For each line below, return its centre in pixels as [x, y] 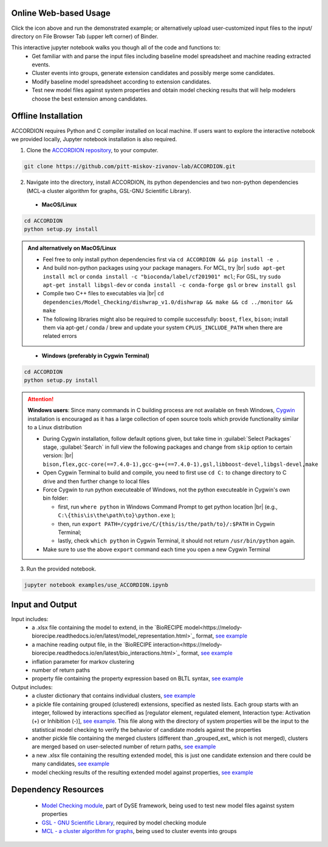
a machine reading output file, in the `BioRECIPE [92, 644]
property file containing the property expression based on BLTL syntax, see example [138, 678]
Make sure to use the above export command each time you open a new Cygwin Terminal [156, 549]
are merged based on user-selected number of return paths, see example [124, 747]
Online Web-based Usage [61, 13]
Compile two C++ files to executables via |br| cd [103, 293]
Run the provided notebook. [61, 569]
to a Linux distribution [55, 427]
